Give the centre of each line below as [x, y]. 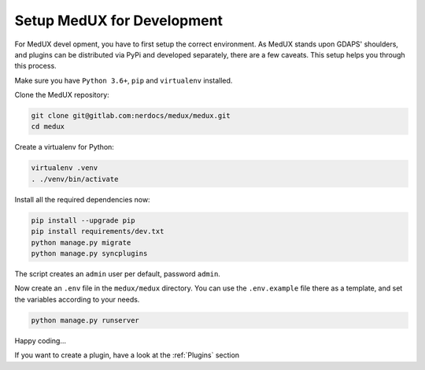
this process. [35, 66]
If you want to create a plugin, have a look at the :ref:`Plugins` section [127, 355]
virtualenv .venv [65, 168]
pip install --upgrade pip [83, 220]
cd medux [48, 127]
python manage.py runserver [85, 320]
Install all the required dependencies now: [82, 199]
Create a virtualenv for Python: [64, 147]
